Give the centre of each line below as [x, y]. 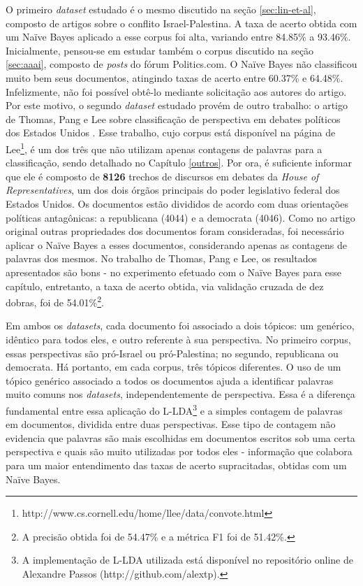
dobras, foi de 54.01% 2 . [55, 301]
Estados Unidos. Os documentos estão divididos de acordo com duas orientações [177, 203]
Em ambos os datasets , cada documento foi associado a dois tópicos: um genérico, [180, 326]
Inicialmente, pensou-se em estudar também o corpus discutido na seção [160, 50]
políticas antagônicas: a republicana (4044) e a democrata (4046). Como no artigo [180, 217]
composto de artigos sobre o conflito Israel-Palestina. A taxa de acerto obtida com [181, 23]
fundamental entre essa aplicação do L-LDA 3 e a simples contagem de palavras [174, 409]
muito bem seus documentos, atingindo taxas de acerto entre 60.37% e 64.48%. [175, 77]
